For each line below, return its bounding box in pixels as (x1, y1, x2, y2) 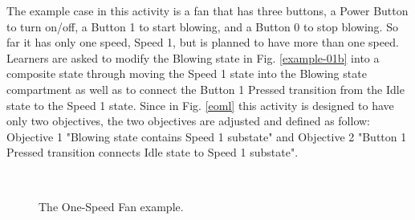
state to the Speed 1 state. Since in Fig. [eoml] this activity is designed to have (6, 96, 394, 113)
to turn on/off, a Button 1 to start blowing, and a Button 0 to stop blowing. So (6, 18, 398, 35)
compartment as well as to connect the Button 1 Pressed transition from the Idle (6, 80, 405, 97)
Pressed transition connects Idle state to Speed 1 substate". (6, 144, 299, 161)
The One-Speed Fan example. (39, 198, 184, 214)
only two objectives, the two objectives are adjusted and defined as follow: (6, 112, 370, 129)
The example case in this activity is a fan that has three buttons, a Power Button (6, 2, 409, 18)
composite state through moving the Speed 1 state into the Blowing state (6, 65, 367, 82)
